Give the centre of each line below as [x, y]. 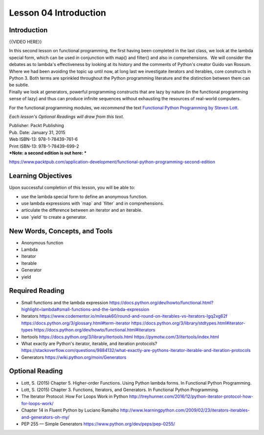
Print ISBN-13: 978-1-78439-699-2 [44, 146]
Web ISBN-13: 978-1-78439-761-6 [44, 139]
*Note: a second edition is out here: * [48, 153]
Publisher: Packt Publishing [37, 126]
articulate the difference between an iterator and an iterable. [82, 210]
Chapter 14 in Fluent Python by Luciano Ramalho [70, 410]
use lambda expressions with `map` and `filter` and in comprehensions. [93, 203]
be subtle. [19, 85]
